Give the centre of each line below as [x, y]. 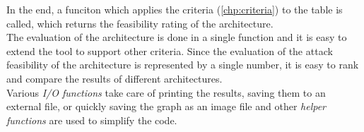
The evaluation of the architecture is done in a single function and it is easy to [177, 37]
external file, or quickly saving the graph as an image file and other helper [166, 106]
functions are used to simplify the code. [92, 120]
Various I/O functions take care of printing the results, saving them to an [166, 92]
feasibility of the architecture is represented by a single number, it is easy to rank [183, 65]
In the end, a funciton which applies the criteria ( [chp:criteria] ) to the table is [175, 9]
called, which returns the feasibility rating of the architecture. [140, 23]
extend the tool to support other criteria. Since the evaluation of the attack [170, 50]
